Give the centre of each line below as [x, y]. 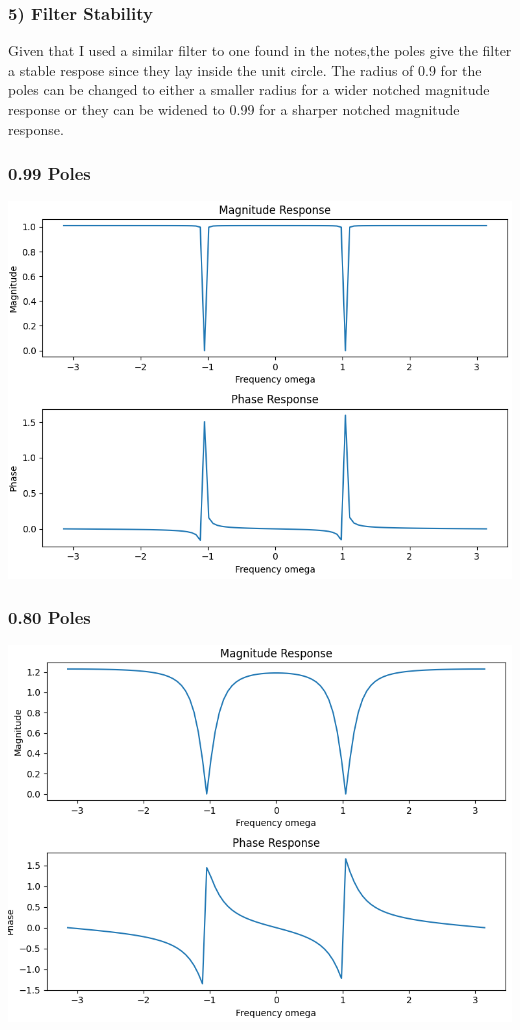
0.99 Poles [49, 173]
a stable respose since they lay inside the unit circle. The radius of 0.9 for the [245, 69]
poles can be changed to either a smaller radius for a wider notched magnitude [249, 89]
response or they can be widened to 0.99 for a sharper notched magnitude [234, 109]
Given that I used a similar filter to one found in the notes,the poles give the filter [260, 50]
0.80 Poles [49, 617]
